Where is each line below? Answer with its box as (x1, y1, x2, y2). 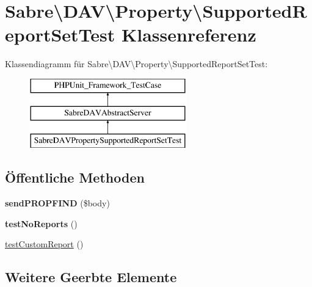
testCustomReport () (5, 238, 84, 250)
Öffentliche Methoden (5, 168, 145, 187)
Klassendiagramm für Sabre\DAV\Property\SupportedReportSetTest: (5, 57, 268, 70)
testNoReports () (5, 217, 78, 230)
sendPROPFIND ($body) (5, 197, 110, 209)
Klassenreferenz (122, 22, 256, 47)
